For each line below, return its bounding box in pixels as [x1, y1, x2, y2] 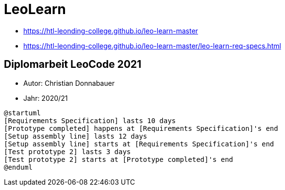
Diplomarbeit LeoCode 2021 [4, 58, 142, 71]
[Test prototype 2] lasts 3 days [4, 147, 131, 156]
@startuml [4, 109, 41, 117]
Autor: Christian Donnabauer [23, 79, 115, 87]
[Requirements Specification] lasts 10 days [4, 116, 176, 125]
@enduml [4, 163, 33, 171]
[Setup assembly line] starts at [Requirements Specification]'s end [4, 140, 274, 148]
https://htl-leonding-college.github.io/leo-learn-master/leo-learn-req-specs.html [23, 41, 281, 50]
